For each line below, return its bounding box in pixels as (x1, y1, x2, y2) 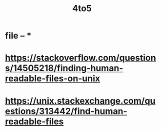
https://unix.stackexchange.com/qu (5, 95, 156, 106)
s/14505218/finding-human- (5, 63, 123, 74)
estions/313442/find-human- (5, 105, 128, 116)
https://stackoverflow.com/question (5, 52, 156, 64)
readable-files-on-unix (5, 73, 101, 84)
